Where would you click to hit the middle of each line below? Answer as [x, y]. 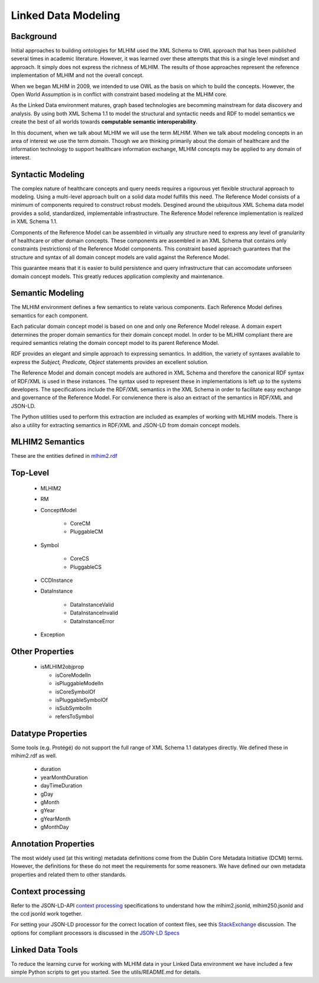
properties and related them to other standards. [69, 874]
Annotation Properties [53, 844]
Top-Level [30, 473]
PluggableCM [87, 532]
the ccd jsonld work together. [47, 914]
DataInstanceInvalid [94, 613]
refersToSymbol [74, 716]
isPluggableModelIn [79, 683]
